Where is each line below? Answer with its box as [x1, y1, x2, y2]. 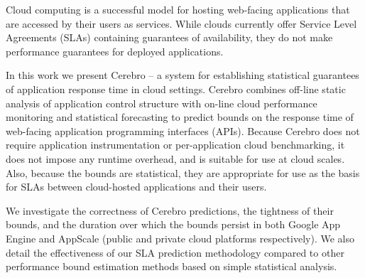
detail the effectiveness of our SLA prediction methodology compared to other [6, 245, 344, 260]
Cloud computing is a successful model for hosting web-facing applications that [6, 2, 350, 16]
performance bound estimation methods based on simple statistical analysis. [6, 259, 337, 274]
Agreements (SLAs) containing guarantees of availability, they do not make [6, 30, 333, 45]
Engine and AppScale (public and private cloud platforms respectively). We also [6, 230, 354, 245]
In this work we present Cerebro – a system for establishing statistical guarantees [6, 68, 359, 82]
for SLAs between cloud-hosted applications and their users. [6, 179, 267, 194]
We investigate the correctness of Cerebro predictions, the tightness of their [6, 203, 334, 218]
